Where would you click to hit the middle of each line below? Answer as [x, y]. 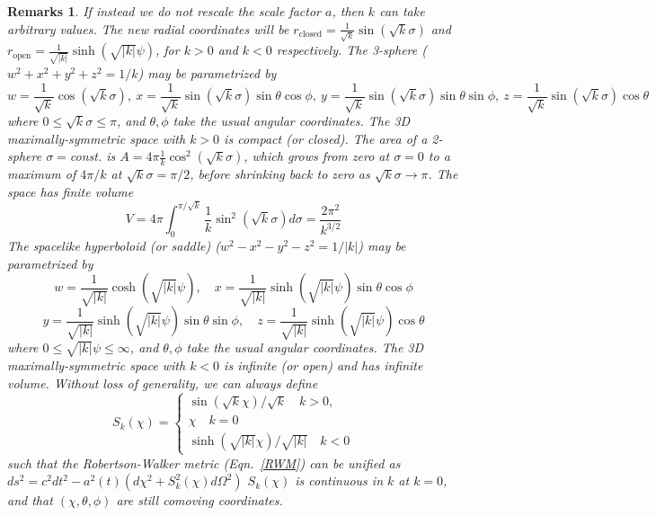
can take [402, 11]
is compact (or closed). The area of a [326, 138]
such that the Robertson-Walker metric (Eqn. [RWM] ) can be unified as [204, 463]
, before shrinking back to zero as [280, 174]
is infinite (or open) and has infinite [324, 365]
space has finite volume [71, 191]
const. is [93, 156]
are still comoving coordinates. [199, 500]
